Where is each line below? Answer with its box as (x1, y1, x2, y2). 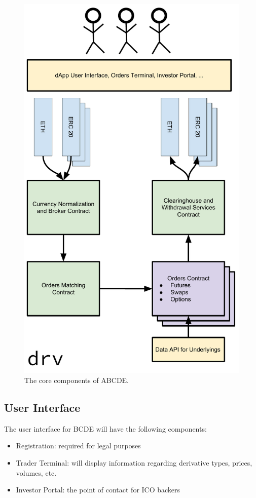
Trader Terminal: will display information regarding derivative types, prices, (16, 457, 252, 468)
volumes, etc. (16, 467, 57, 478)
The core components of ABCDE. (24, 375, 129, 386)
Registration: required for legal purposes (16, 440, 141, 451)
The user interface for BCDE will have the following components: (4, 423, 207, 434)
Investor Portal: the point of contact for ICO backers (16, 484, 180, 495)
